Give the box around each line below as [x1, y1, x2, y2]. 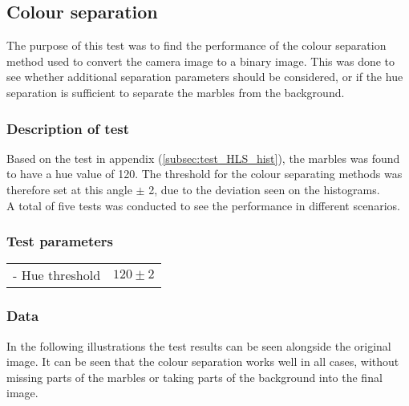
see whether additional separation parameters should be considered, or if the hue [6, 68, 403, 85]
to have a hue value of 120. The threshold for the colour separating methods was [6, 165, 403, 182]
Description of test [6, 118, 130, 138]
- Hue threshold [13, 266, 101, 285]
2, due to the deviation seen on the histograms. [148, 181, 380, 197]
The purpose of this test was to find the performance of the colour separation [6, 37, 387, 54]
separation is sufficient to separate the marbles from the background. [6, 83, 345, 100]
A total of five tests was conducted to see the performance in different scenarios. [6, 197, 400, 213]
